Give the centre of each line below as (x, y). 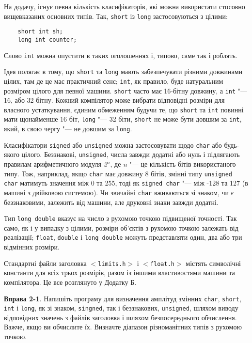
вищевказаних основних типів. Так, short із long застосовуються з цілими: (116, 16)
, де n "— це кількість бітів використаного (173, 164)
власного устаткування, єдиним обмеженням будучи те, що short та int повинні (124, 109)
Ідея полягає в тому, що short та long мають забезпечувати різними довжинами (123, 71)
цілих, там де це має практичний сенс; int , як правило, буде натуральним (114, 81)
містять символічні (213, 263)
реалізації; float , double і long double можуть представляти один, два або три (123, 237)
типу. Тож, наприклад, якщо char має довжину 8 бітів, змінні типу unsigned (118, 173)
